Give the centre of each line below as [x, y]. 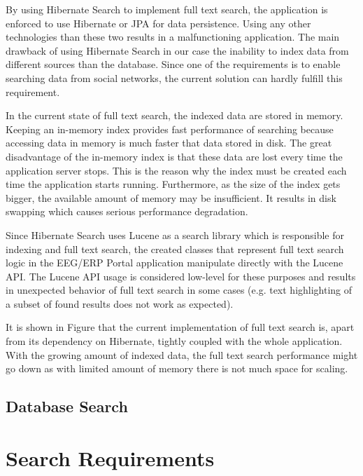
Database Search [67, 406]
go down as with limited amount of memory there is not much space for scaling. [177, 368]
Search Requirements [110, 457]
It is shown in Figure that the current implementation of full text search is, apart [180, 327]
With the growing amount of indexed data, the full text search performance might [182, 354]
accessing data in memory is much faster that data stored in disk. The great [169, 143]
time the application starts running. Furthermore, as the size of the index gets [173, 184]
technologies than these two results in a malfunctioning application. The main [173, 37]
